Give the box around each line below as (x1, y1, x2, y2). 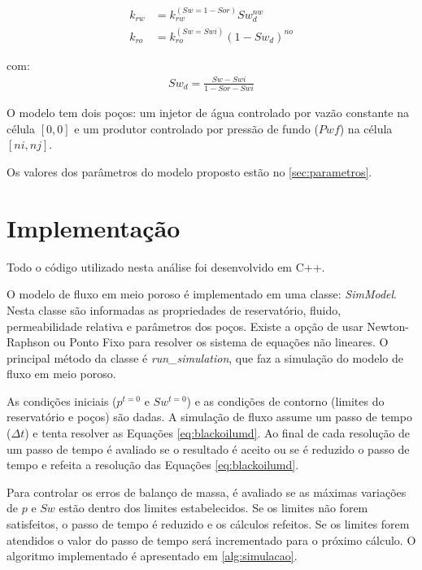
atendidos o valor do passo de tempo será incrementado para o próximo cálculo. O (7, 531, 416, 548)
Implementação (7, 211, 181, 244)
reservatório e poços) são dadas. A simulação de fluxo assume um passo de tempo (7, 408, 412, 425)
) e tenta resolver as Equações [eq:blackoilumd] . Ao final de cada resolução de (24, 424, 411, 442)
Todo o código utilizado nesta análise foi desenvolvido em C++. (7, 258, 325, 275)
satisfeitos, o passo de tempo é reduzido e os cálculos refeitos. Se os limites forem (7, 516, 410, 533)
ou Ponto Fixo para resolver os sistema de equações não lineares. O (53, 333, 389, 350)
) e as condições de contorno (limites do (186, 392, 385, 409)
